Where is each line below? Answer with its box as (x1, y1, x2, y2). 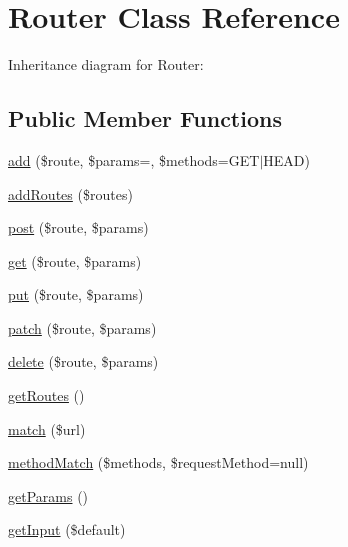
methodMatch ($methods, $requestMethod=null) (8, 452, 309, 473)
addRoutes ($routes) (8, 183, 133, 204)
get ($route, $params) (8, 250, 142, 271)
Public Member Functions (8, 103, 282, 134)
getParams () (8, 485, 89, 506)
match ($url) (8, 418, 86, 439)
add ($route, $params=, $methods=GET (8, 149, 260, 170)
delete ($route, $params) (8, 351, 159, 372)
